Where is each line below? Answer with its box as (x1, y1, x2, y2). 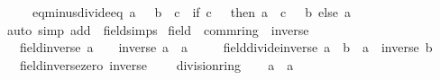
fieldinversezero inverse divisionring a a (19, 55, 294, 74)
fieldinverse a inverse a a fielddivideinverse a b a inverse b (19, 38, 433, 57)
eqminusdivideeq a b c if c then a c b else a (32, 3, 351, 21)
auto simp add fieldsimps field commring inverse (6, 20, 309, 39)
